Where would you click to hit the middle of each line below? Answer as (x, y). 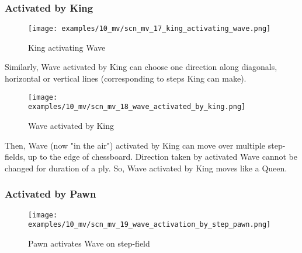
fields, (15, 157)
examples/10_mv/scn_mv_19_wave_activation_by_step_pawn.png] (150, 225)
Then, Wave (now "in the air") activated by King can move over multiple (135, 145)
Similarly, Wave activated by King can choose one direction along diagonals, (141, 67)
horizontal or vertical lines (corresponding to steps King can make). (126, 78)
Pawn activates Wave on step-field (89, 243)
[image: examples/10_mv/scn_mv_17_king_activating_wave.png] (150, 29)
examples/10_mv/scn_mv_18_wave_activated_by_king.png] (137, 107)
